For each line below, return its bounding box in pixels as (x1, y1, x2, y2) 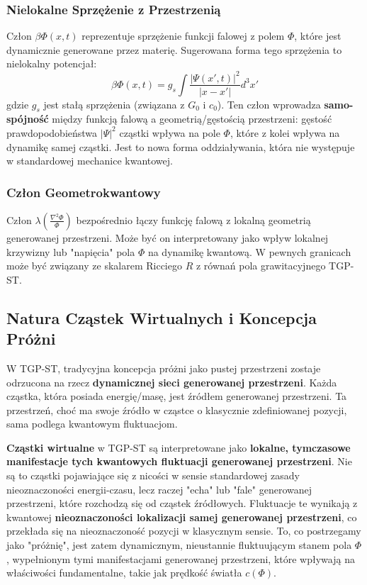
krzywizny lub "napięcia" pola (6, 244, 135, 259)
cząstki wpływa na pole (119, 125, 220, 140)
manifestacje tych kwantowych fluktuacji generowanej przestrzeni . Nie (6, 454, 352, 469)
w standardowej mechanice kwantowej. (6, 153, 173, 168)
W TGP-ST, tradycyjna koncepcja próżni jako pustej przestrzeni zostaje (6, 360, 321, 375)
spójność (6, 111, 49, 126)
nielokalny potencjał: (6, 56, 97, 71)
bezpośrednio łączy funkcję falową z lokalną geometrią (76, 212, 311, 227)
